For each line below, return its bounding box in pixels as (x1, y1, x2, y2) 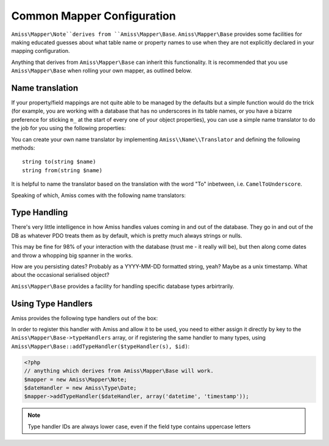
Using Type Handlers (11, 298, 93, 308)
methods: (11, 144, 35, 152)
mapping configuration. (11, 47, 70, 55)
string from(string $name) (22, 167, 103, 173)
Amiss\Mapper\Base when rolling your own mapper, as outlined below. (11, 67, 192, 74)
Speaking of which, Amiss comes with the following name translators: (11, 192, 186, 199)
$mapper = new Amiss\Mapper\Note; (24, 376, 127, 383)
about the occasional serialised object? (11, 271, 110, 279)
